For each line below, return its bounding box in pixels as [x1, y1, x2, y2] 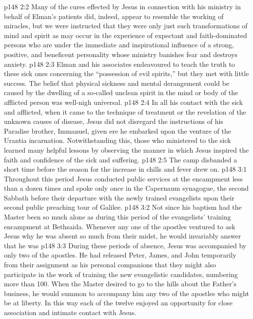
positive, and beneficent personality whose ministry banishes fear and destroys [4, 49, 238, 59]
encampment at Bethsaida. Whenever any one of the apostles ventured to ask [4, 221, 235, 231]
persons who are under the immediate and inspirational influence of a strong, [4, 40, 234, 50]
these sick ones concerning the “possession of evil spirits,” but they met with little [4, 68, 249, 79]
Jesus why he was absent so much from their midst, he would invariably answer [4, 231, 241, 241]
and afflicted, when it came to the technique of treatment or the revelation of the [4, 106, 246, 117]
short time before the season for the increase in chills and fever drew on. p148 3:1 [4, 164, 247, 174]
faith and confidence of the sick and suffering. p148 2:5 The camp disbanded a [4, 154, 237, 164]
